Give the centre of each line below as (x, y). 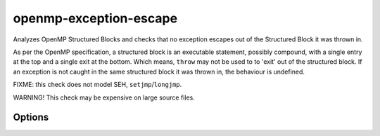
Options (31, 117)
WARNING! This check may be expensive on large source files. (104, 97)
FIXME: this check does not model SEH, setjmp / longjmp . (97, 85)
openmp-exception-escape (95, 18)
